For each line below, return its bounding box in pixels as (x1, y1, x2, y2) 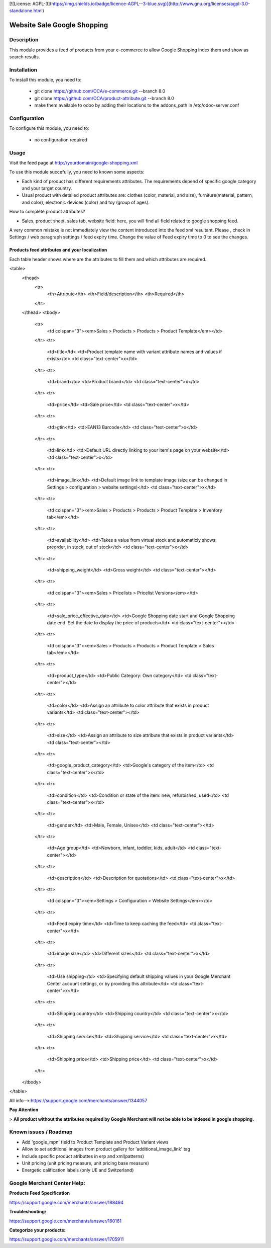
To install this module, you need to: (9, 77, 82, 83)
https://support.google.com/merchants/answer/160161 (9, 1218, 121, 1224)
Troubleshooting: (9, 1209, 47, 1215)
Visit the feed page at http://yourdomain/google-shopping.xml (9, 159, 138, 165)
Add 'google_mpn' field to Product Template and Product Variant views (22, 1139, 169, 1145)
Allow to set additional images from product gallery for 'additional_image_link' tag (22, 1146, 191, 1152)
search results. (9, 53, 40, 60)
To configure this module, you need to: (9, 125, 90, 131)
